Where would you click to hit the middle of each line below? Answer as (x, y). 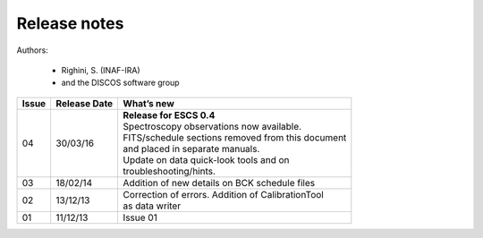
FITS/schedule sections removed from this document (235, 137)
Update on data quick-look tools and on (206, 159)
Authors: (32, 50)
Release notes (70, 23)
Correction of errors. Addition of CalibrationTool (223, 194)
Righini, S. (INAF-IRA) (101, 70)
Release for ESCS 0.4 (169, 115)
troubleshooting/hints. (169, 171)
